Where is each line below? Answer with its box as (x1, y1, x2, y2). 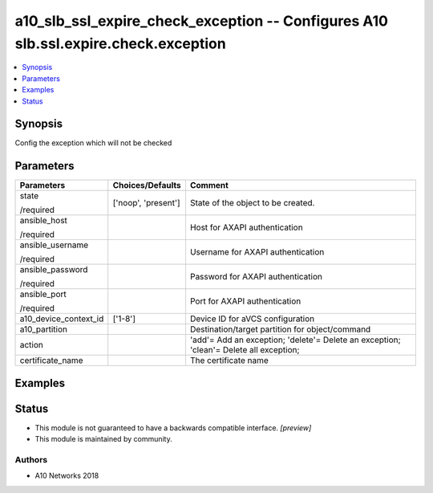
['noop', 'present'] (112, 198, 180, 209)
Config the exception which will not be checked (14, 138, 172, 148)
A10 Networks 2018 (34, 471, 99, 481)
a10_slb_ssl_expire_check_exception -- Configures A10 (14, 12, 389, 30)
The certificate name (189, 355, 269, 366)
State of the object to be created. (189, 198, 315, 209)
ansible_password (19, 264, 88, 275)
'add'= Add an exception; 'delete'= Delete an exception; (189, 334, 401, 345)
